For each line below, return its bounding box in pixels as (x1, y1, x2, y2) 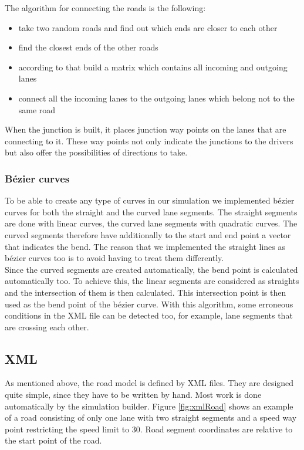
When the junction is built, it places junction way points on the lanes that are (5, 123, 286, 136)
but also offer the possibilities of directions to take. (5, 146, 188, 158)
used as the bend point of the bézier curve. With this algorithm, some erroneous (5, 297, 293, 310)
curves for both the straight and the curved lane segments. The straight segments (5, 205, 298, 218)
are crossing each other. (5, 320, 89, 333)
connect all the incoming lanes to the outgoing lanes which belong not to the (18, 92, 295, 104)
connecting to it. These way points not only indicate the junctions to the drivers (5, 134, 293, 147)
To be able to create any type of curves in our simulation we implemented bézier (5, 194, 295, 207)
